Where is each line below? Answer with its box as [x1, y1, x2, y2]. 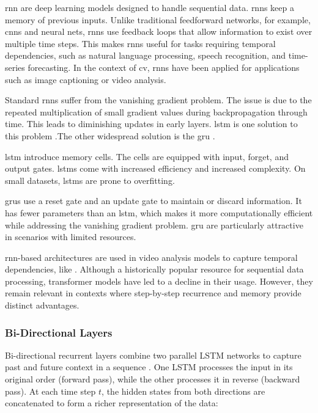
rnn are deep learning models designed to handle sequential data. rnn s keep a [5, 1, 294, 13]
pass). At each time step [5, 384, 96, 397]
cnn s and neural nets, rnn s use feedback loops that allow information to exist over [5, 25, 312, 38]
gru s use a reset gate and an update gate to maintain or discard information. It [5, 194, 302, 207]
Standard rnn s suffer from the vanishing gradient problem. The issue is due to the [5, 93, 312, 106]
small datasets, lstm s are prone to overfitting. [5, 174, 175, 186]
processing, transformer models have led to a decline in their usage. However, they [5, 274, 313, 287]
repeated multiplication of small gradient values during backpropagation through [5, 105, 308, 118]
